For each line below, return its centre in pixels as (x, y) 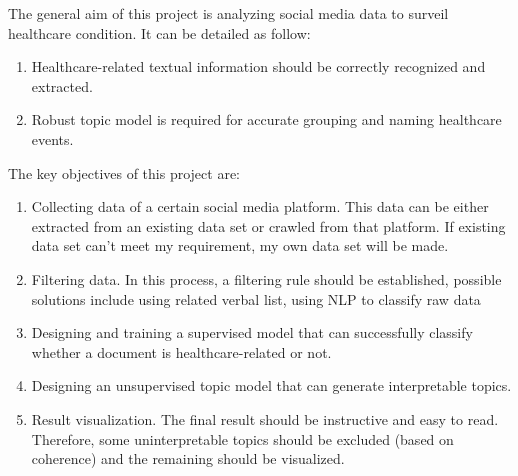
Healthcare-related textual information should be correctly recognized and (258, 66)
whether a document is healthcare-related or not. (181, 351)
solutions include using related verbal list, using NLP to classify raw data (256, 298)
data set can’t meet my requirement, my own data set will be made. (240, 245)
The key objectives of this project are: (124, 172)
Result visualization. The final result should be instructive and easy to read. (265, 418)
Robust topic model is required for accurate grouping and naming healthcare (266, 119)
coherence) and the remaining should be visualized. (188, 458)
